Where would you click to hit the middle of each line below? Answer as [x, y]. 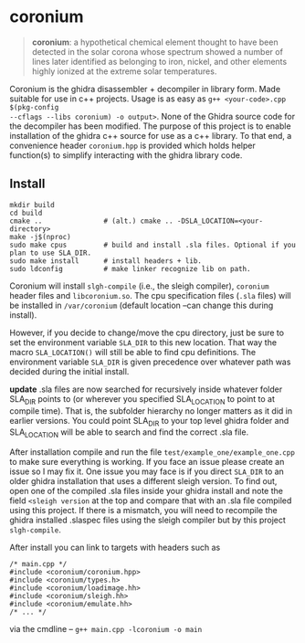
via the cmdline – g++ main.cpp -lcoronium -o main [106, 629]
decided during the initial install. [69, 371]
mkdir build [32, 205]
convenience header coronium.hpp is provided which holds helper [132, 145]
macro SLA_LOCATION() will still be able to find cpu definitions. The [133, 352]
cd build [26, 213]
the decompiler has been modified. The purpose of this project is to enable [150, 126]
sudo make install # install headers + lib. [106, 261]
